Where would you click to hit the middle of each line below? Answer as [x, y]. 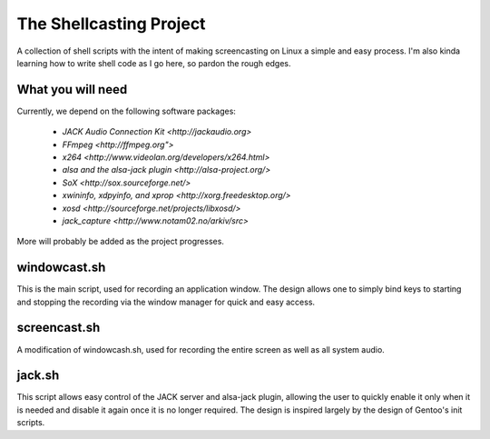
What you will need [72, 90]
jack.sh [38, 376]
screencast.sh [59, 328]
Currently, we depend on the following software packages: [126, 111]
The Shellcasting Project [111, 24]
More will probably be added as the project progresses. [120, 242]
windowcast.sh [61, 268]
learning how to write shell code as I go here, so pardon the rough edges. [154, 63]
